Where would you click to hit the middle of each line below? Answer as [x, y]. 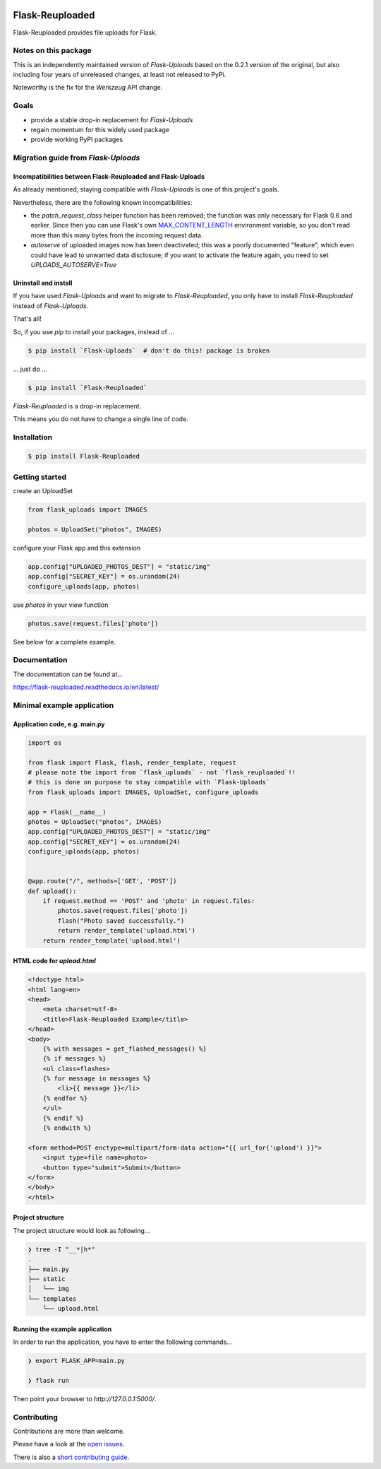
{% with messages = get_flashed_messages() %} [125, 1049]
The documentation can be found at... [68, 674]
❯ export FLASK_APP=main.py [76, 1361]
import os [45, 743]
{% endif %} [64, 1118]
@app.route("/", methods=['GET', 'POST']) [102, 881]
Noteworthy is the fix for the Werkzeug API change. [88, 88]
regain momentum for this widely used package [100, 129]
